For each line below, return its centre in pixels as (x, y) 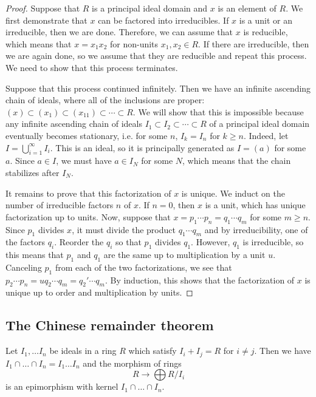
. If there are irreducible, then (254, 43)
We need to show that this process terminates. (92, 67)
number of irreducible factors (60, 205)
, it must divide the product (124, 229)
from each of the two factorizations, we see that (143, 267)
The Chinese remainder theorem (110, 325)
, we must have (84, 161)
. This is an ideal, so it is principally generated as (142, 147)
